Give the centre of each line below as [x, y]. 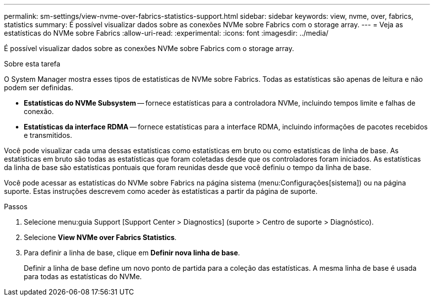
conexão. [39, 111]
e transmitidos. [48, 135]
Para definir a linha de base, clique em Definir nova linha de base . [132, 253]
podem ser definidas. [39, 88]
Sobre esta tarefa [32, 64]
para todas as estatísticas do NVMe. [83, 276]
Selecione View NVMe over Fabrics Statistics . [100, 237]
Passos [16, 207]
